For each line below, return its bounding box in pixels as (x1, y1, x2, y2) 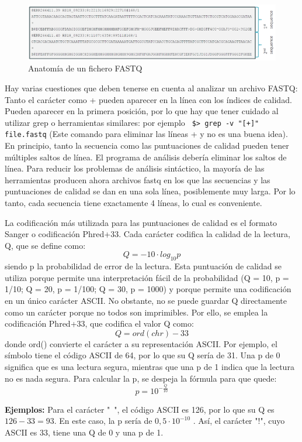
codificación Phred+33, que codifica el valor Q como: (5, 317, 194, 330)
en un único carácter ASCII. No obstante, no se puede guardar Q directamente (5, 294, 287, 307)
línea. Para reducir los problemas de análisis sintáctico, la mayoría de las (5, 162, 265, 174)
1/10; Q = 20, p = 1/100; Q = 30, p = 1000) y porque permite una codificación (5, 283, 291, 295)
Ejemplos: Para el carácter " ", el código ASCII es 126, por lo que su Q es (5, 403, 275, 415)
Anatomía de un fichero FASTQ (28, 62, 143, 74)
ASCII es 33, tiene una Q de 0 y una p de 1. (5, 426, 164, 438)
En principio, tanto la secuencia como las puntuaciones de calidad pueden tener (5, 139, 289, 152)
